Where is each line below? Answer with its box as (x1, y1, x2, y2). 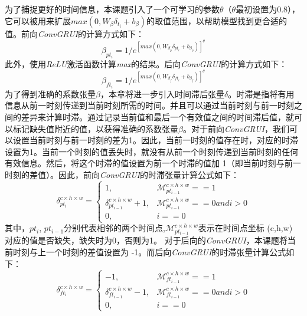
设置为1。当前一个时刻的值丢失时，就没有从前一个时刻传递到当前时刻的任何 (5, 145, 298, 157)
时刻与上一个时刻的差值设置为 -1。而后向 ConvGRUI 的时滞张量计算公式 (12, 246, 286, 258)
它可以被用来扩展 (5, 14, 71, 27)
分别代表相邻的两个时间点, (64, 222, 165, 234)
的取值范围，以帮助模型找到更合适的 (146, 14, 287, 27)
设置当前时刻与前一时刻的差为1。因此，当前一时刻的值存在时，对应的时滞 (12, 134, 298, 146)
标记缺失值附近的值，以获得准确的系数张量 (12, 122, 178, 134)
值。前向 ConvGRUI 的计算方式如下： (5, 27, 144, 39)
